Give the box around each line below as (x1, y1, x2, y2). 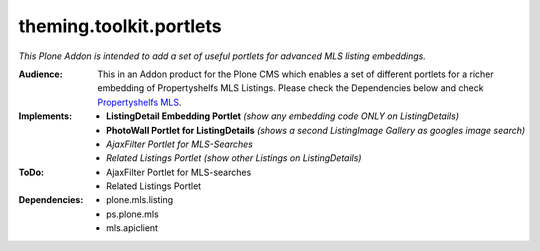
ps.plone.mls (106, 208, 159, 220)
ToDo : (18, 166, 45, 178)
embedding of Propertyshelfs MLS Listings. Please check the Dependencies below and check (97, 82, 484, 94)
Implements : (18, 110, 73, 122)
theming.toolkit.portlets (18, 15, 222, 37)
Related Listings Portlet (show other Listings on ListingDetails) (106, 152, 362, 164)
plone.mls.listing (106, 194, 174, 206)
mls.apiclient (106, 222, 159, 234)
